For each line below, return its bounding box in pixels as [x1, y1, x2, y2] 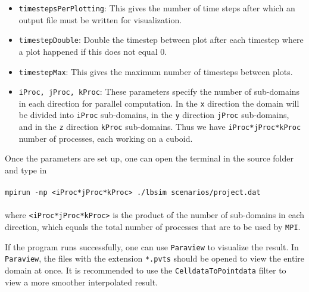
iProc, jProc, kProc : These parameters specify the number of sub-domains [18, 85, 300, 98]
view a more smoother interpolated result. [5, 275, 158, 288]
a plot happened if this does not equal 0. [18, 45, 167, 57]
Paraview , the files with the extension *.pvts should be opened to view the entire [5, 252, 304, 265]
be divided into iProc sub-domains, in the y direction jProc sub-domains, [18, 108, 289, 121]
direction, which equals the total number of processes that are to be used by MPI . [5, 220, 301, 233]
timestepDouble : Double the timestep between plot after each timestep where [18, 33, 304, 46]
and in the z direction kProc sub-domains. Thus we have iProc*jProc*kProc [18, 120, 301, 133]
